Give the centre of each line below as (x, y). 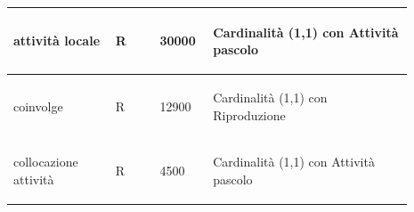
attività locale (57, 41)
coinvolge (38, 106)
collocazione (46, 162)
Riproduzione (249, 114)
